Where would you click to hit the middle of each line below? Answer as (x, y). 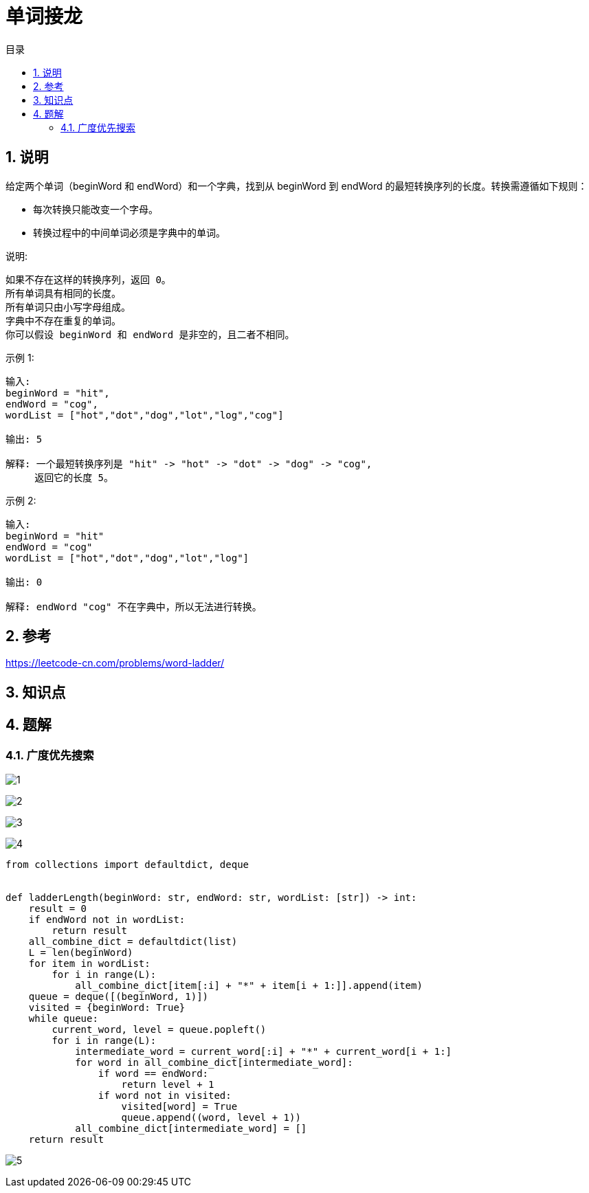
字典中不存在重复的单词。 (63, 321)
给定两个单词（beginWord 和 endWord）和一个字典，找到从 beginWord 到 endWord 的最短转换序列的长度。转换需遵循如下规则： (297, 186)
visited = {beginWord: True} (107, 1008)
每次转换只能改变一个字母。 (96, 209)
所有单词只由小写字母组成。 (68, 307)
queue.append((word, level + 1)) (211, 1118)
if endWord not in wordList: (107, 920)
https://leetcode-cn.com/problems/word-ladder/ (115, 663)
